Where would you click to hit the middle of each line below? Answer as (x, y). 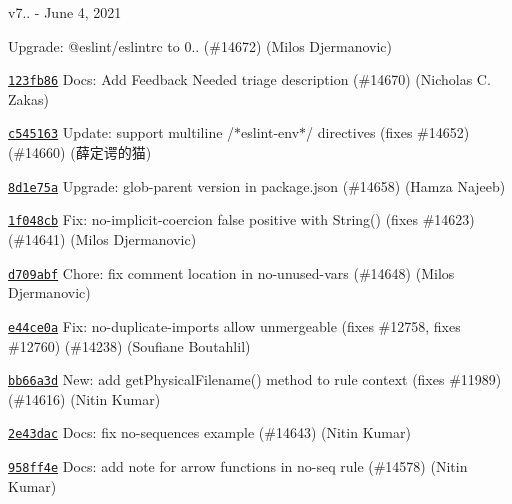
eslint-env (270, 132)
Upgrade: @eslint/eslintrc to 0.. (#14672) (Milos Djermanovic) (200, 45)
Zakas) (28, 98)
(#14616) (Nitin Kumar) (84, 398)
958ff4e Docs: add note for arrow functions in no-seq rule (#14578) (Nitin (238, 466)
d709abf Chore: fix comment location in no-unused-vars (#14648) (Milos (231, 272)
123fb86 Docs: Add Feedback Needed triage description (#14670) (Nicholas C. (249, 79)
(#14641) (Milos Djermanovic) (102, 239)
